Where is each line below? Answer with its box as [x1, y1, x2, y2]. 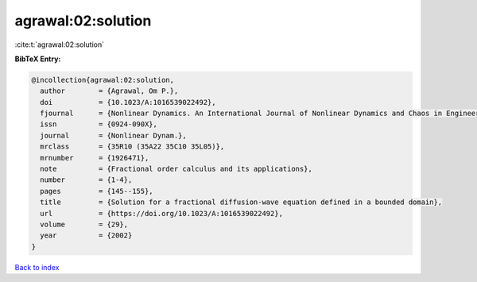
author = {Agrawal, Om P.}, [40, 87, 179, 95]
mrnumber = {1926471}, [40, 153, 149, 162]
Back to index [14, 262, 60, 272]
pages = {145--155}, [40, 187, 154, 195]
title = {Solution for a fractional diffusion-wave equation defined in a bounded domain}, [40, 198, 443, 207]
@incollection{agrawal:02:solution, [31, 75, 175, 84]
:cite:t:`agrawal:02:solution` [14, 40, 105, 49]
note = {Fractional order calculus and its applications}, [40, 164, 313, 174]
